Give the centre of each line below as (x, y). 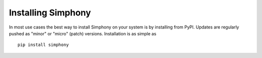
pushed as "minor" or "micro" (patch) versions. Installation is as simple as (83, 33)
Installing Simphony (50, 13)
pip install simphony (43, 45)
